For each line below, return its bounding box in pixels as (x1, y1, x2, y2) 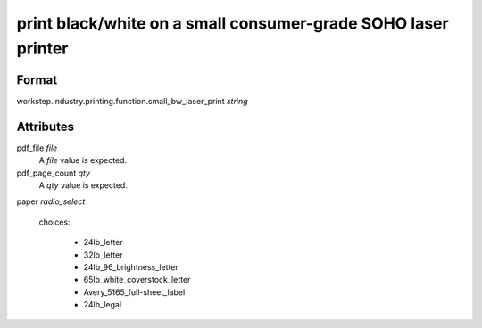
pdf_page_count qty (16, 168, 91, 178)
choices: (38, 217, 71, 227)
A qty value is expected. (38, 179, 129, 191)
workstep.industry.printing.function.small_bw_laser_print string (16, 95, 249, 106)
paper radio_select (16, 196, 86, 207)
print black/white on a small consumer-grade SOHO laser (16, 13, 450, 33)
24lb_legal (83, 299, 122, 310)
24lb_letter (83, 237, 124, 248)
